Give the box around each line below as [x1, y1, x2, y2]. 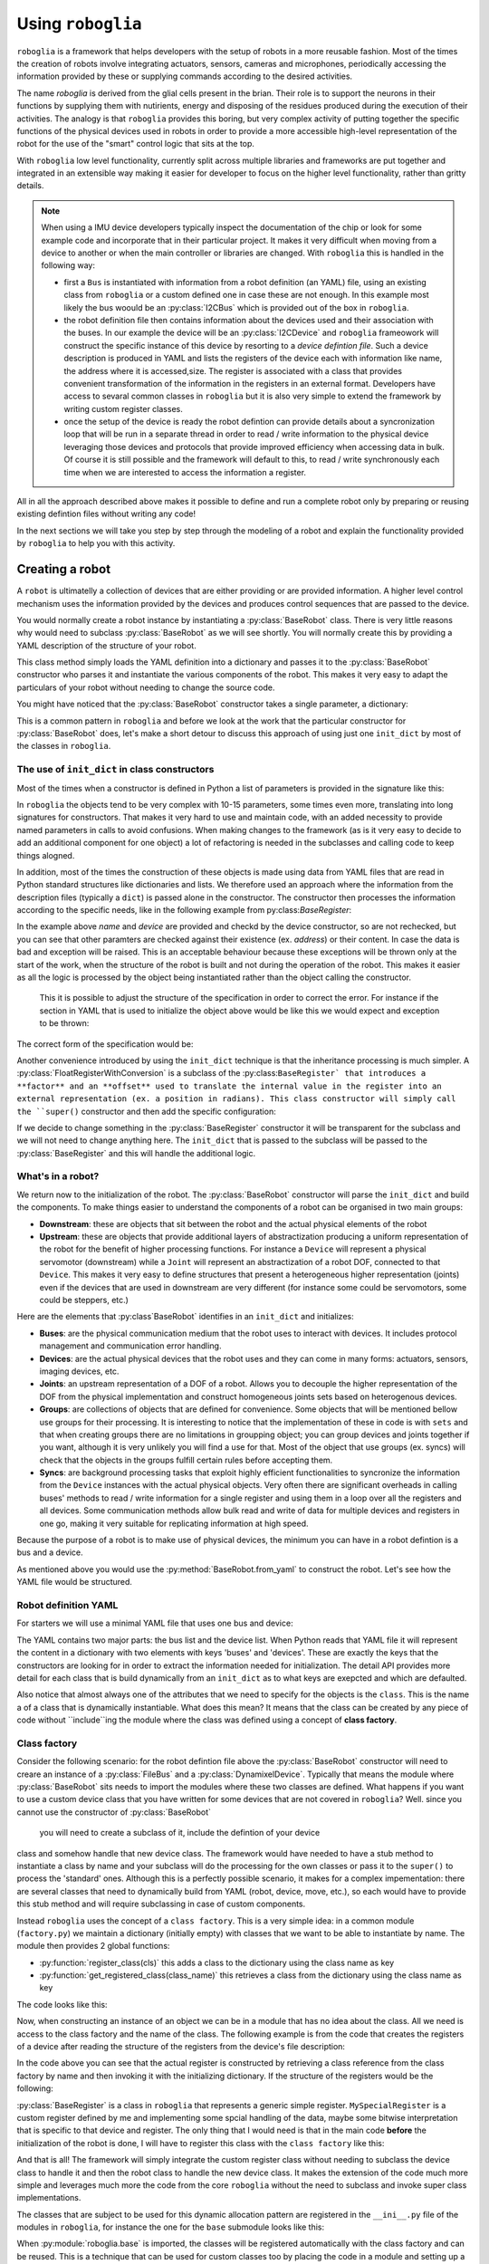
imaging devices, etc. [39, 1366, 120, 1377]
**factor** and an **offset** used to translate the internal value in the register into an [16, 1080, 443, 1091]
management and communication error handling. [39, 1340, 222, 1351]
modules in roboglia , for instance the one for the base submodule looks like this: [16, 2221, 325, 2232]
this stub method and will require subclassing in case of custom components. [16, 1898, 306, 1910]
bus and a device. [16, 1547, 83, 1558]
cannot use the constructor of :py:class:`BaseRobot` [16, 1807, 212, 1818]
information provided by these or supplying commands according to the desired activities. [16, 71, 353, 82]
